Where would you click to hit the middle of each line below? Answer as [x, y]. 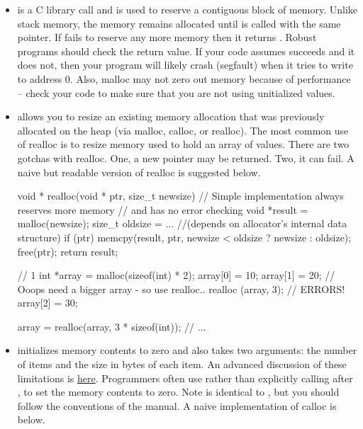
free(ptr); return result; [68, 251]
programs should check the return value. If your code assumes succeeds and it [186, 51]
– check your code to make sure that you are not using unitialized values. [176, 92]
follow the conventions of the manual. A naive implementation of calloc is [177, 405]
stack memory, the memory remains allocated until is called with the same [179, 23]
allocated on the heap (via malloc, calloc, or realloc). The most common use [183, 130]
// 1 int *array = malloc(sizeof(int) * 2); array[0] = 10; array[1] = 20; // [176, 275]
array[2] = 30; [48, 303]
